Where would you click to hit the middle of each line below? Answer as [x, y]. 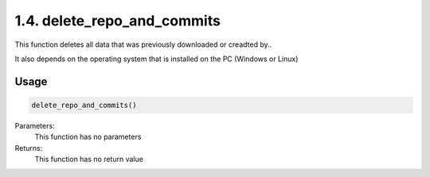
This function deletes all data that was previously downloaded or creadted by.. [143, 44]
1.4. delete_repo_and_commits [117, 21]
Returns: [29, 148]
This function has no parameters [88, 137]
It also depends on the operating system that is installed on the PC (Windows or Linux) [156, 59]
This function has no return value [89, 160]
